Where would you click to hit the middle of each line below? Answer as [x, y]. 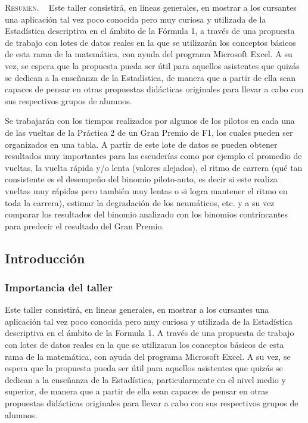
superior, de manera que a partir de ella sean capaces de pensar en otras [137, 391]
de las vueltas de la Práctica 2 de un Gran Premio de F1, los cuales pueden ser [149, 132]
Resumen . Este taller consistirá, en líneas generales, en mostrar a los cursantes [151, 7]
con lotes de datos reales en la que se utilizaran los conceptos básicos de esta [144, 345]
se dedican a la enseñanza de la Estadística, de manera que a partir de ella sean [150, 77]
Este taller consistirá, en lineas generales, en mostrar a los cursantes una [137, 310]
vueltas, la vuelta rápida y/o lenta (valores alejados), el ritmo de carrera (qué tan [154, 167]
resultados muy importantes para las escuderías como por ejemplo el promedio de [153, 156]
